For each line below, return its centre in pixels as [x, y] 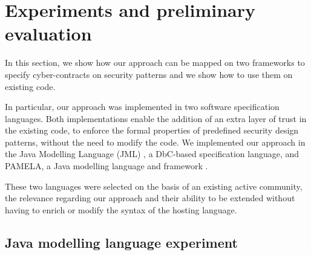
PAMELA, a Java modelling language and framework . [106, 166]
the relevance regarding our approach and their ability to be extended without [150, 198]
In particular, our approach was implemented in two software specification [142, 107]
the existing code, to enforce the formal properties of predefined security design [152, 130]
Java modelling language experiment [121, 242]
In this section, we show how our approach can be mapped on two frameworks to [155, 63]
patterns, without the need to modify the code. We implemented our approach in [155, 142]
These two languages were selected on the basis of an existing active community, [154, 186]
